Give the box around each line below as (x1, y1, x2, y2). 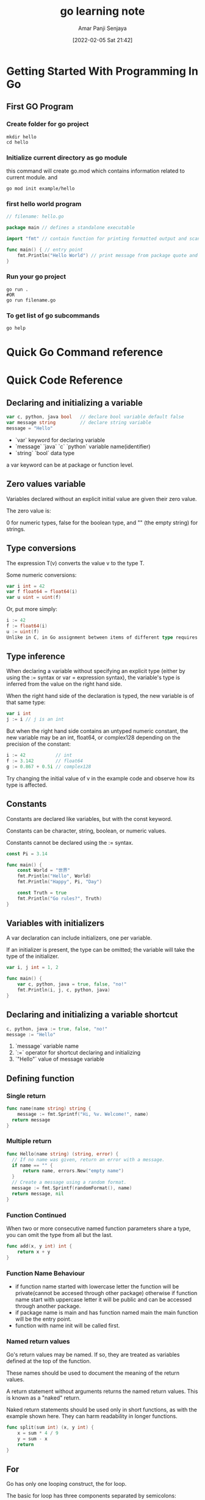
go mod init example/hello (6, 185, 75, 191)
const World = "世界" (17, 867, 71, 874)
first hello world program (6, 199, 82, 208)
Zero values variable (6, 479, 86, 489)
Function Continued (6, 1211, 67, 1219)
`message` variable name (15, 1042, 79, 1050)
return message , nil (12, 1190, 64, 1197)
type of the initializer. (6, 952, 59, 960)
